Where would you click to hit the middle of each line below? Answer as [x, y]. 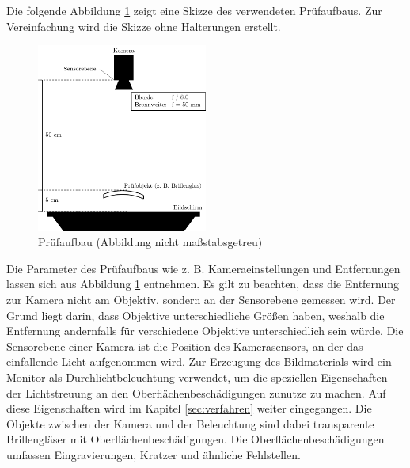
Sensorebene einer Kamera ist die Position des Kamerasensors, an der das [185, 346]
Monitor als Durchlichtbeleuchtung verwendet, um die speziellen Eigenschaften [197, 377]
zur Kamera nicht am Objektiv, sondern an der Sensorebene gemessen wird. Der [201, 300]
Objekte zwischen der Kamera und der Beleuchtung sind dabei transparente [190, 423]
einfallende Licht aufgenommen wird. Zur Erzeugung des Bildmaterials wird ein [199, 361]
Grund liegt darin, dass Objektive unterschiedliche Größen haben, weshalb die [196, 315]
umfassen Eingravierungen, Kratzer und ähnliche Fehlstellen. [154, 454]
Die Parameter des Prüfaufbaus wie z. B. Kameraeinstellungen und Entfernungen [203, 268]
